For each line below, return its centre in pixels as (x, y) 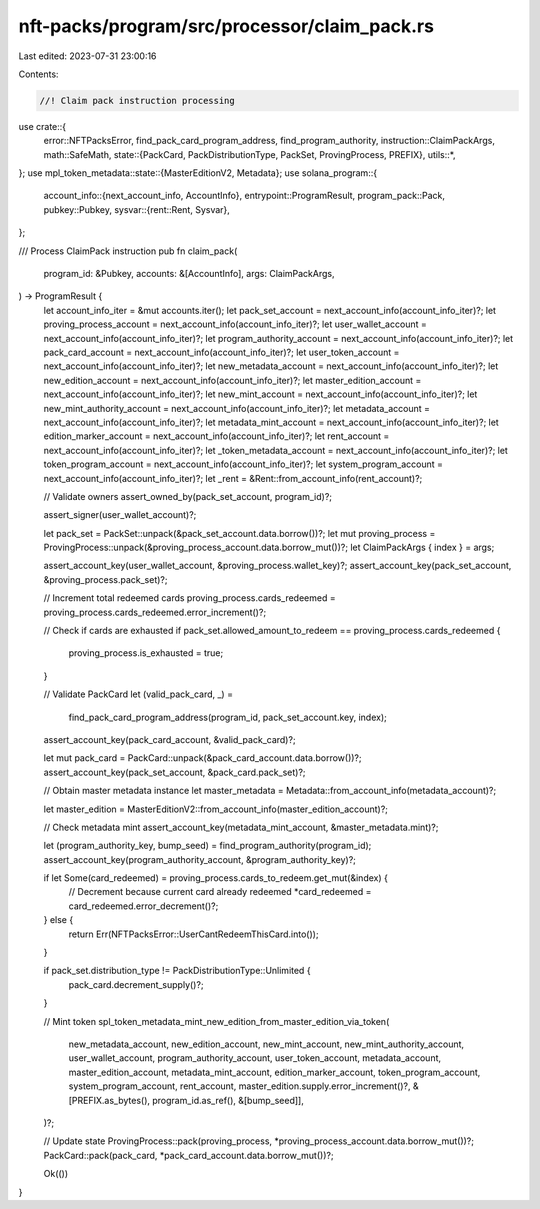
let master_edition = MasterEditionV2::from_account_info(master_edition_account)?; (216, 809)
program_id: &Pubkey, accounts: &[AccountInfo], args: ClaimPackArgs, (189, 274)
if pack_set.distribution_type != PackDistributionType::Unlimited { (177, 971)
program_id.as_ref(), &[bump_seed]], (227, 1100)
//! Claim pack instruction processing (137, 100)
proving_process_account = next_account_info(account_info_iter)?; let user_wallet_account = (235, 324)
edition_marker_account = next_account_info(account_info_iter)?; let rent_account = (216, 436)
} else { (58, 920)
